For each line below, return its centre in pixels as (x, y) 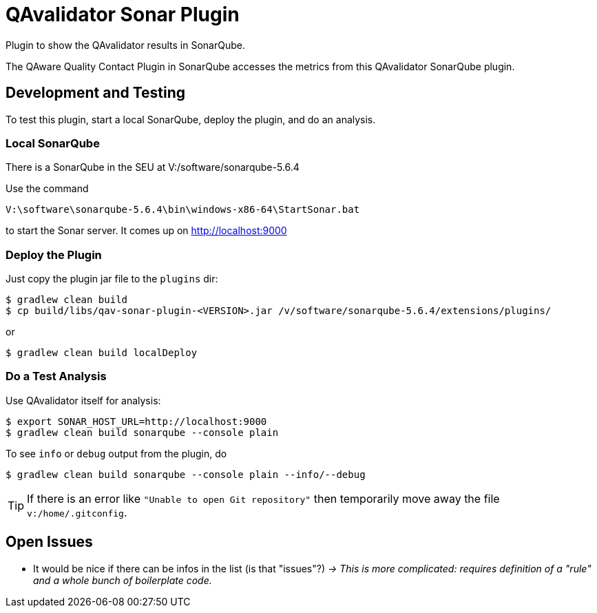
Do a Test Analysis (56, 376)
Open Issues (49, 542)
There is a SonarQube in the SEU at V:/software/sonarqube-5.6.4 (153, 167)
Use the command (47, 189)
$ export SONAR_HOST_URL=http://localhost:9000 (136, 421)
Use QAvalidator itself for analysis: (83, 400)
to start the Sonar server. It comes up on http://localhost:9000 (146, 231)
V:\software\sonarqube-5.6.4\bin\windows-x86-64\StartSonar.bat (183, 210)
